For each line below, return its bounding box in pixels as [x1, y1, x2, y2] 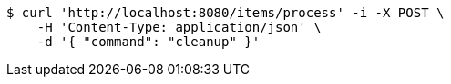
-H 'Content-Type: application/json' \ [36, 20, 322, 34]
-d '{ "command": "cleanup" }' [36, 34, 261, 49]
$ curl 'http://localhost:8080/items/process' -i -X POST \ [6, 5, 445, 20]
